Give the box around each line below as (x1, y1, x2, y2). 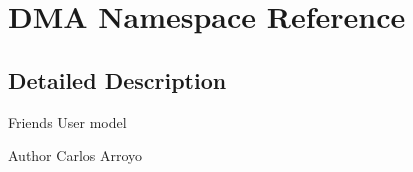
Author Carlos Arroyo (8, 145, 143, 166)
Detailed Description (8, 64, 227, 95)
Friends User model (8, 111, 127, 132)
